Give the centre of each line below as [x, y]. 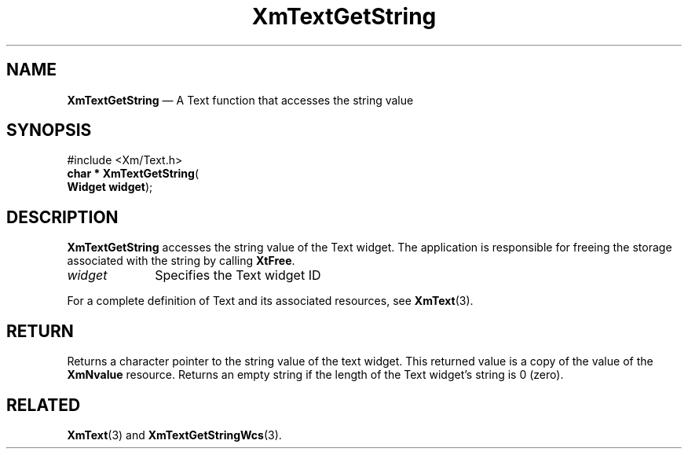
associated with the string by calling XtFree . [181, 261]
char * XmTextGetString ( [133, 174]
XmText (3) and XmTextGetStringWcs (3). [174, 435]
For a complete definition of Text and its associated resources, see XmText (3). [270, 301]
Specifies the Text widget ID [238, 275]
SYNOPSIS [49, 130]
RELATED [44, 405]
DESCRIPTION [62, 217]
